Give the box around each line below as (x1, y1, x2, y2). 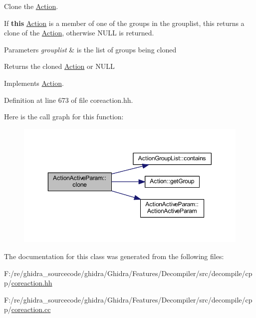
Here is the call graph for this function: (4, 111, 124, 122)
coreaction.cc (11, 304, 51, 315)
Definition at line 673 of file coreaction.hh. (4, 94, 133, 105)
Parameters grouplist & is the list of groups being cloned (4, 44, 177, 54)
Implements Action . (4, 77, 64, 88)
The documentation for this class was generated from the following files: (4, 251, 224, 262)
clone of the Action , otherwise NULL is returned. (4, 27, 154, 38)
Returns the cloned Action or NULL (4, 61, 115, 71)
